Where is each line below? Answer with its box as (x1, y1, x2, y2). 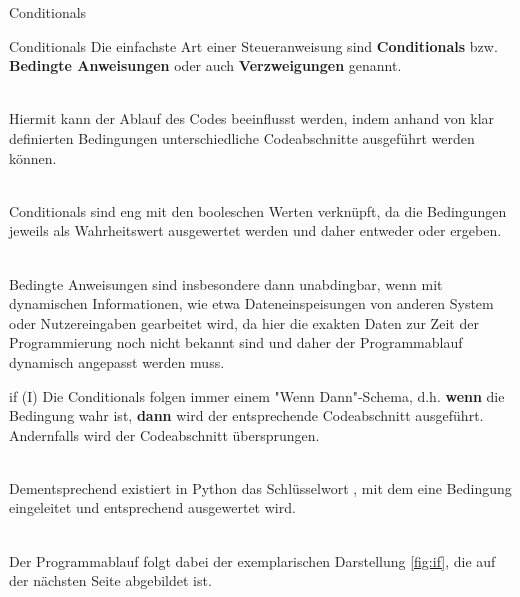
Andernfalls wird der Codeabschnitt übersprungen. (9, 424, 320, 445)
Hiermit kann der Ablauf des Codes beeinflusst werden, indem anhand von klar (9, 108, 495, 129)
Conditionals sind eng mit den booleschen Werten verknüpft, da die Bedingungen (9, 200, 507, 221)
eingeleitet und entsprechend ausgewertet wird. (9, 497, 296, 518)
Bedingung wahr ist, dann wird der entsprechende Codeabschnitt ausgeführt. (9, 405, 484, 426)
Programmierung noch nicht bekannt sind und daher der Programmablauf (9, 332, 463, 353)
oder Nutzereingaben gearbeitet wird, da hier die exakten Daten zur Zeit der (9, 312, 479, 333)
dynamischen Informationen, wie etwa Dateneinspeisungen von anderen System (9, 293, 494, 314)
